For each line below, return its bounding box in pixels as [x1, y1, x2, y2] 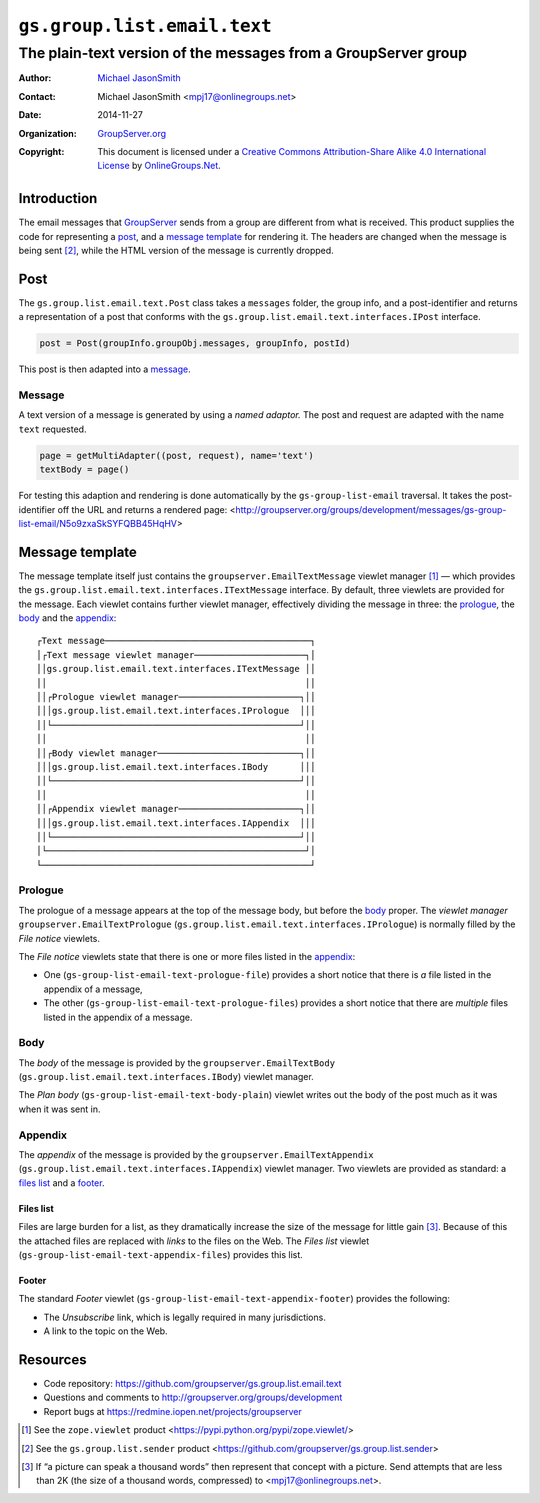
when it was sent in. [18, 1103, 101, 1115]
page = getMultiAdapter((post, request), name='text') [39, 450, 314, 461]
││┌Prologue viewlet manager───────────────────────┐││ [36, 691, 316, 702]
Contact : [18, 90, 57, 102]
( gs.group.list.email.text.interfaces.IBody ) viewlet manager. [18, 1071, 314, 1083]
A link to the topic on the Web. [43, 1325, 169, 1337]
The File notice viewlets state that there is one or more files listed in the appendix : [18, 951, 356, 962]
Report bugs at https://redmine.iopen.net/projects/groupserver [43, 1405, 302, 1417]
